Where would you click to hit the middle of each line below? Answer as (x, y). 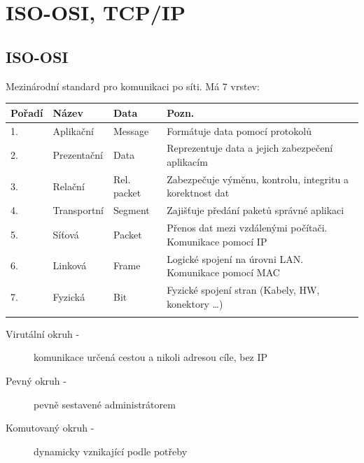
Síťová (66, 234)
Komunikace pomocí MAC (223, 272)
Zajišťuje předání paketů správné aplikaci (255, 210)
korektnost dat (198, 193)
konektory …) (195, 303)
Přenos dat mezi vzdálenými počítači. (247, 228)
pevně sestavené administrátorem (105, 404)
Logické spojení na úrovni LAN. (235, 258)
